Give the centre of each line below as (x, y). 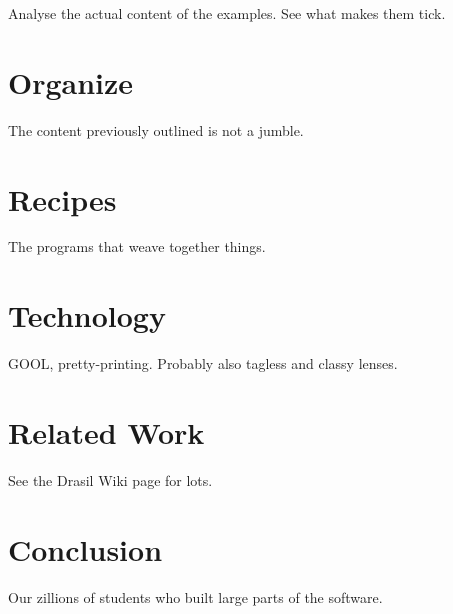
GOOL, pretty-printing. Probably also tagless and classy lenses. (203, 363)
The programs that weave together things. (137, 246)
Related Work (106, 431)
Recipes (62, 198)
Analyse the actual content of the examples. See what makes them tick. (227, 13)
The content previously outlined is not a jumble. (156, 129)
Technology (87, 315)
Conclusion (85, 548)
